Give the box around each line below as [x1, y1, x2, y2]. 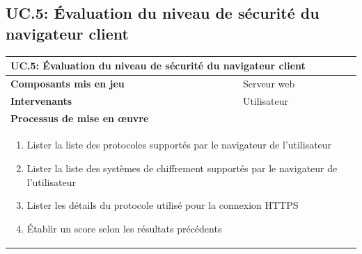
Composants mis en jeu [10, 76, 125, 90]
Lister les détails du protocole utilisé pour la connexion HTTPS [26, 198, 299, 212]
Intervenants [10, 93, 72, 108]
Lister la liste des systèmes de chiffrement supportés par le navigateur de [26, 161, 338, 176]
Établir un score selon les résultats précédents [26, 221, 222, 235]
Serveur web [242, 76, 295, 90]
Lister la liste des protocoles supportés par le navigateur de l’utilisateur [26, 137, 332, 152]
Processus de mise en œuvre [10, 110, 149, 125]
